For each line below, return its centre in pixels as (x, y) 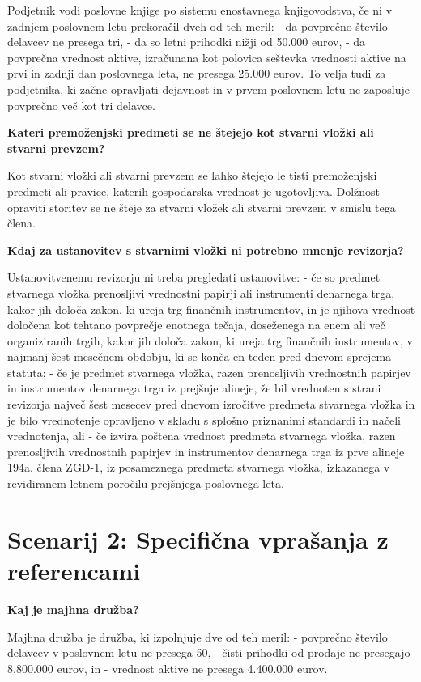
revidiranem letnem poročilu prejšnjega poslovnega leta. (146, 483)
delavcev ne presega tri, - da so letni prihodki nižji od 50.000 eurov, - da (187, 42)
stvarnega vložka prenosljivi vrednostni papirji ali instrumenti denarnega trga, (201, 292)
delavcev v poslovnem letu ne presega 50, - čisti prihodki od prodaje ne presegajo (209, 652)
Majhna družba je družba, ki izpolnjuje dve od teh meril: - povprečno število (198, 636)
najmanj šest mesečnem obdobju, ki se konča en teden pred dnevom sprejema (200, 356)
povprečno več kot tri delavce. (81, 105)
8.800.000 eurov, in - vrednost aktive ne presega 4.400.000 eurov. (168, 668)
